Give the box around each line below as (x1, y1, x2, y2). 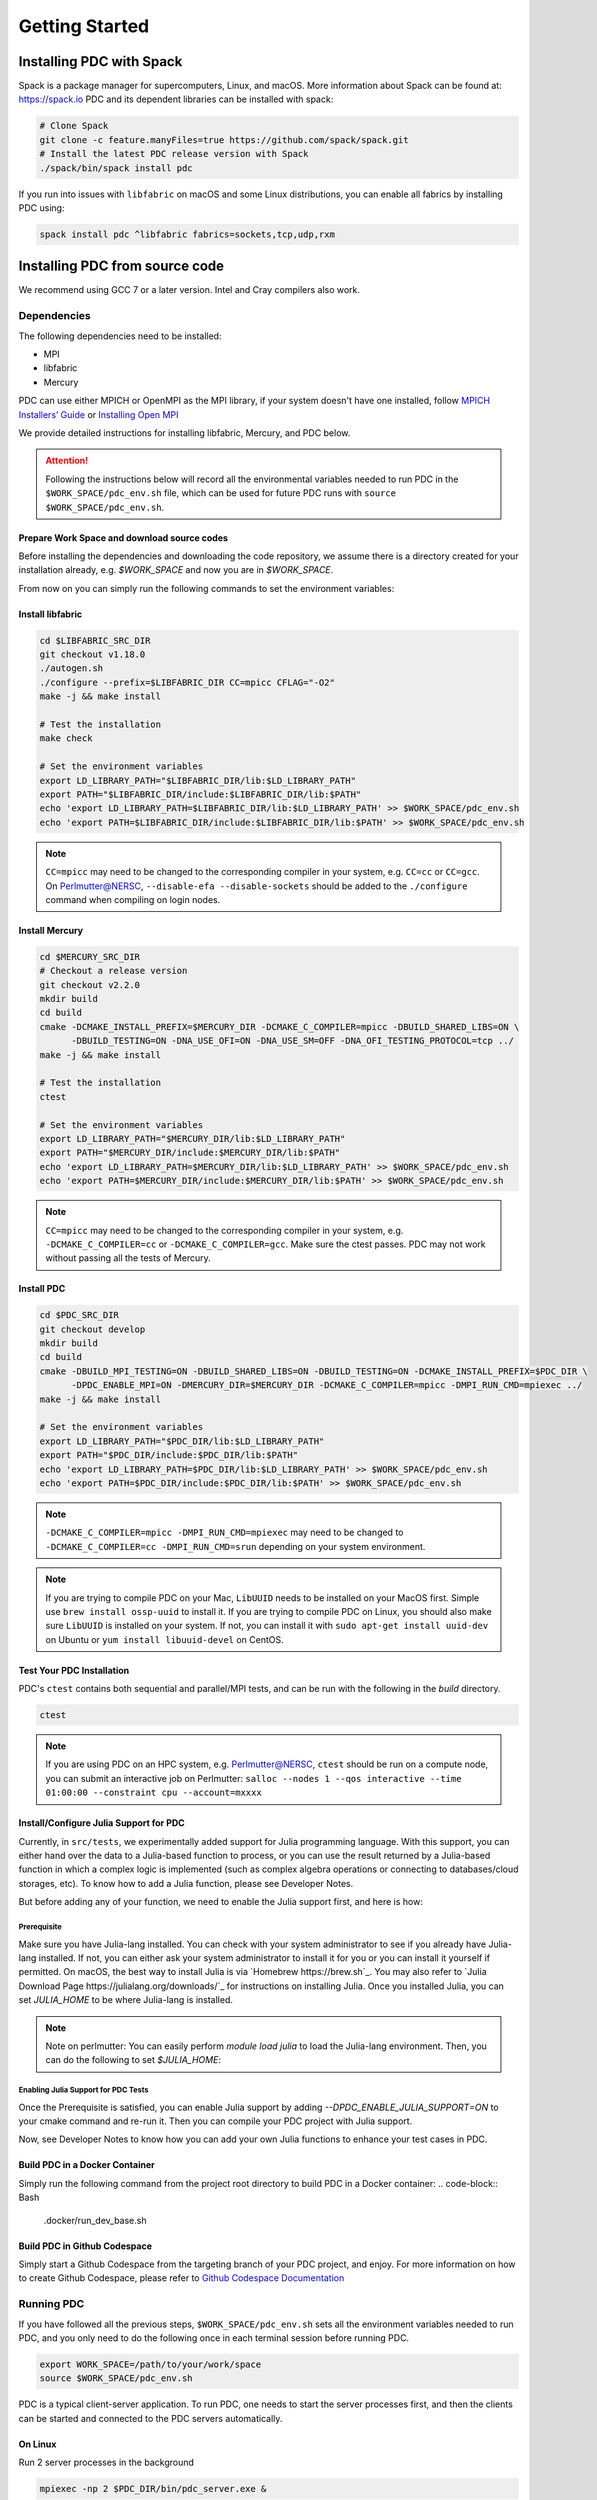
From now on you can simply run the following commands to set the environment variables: (18, 582, 395, 594)
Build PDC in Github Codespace (18, 2240, 153, 2252)
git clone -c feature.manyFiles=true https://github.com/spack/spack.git (39, 134, 409, 145)
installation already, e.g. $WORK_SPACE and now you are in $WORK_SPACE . (18, 564, 334, 576)
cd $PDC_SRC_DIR (39, 1310, 120, 1321)
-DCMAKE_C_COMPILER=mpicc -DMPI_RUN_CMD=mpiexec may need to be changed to (45, 1526, 404, 1539)
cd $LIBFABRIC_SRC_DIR (39, 635, 151, 646)
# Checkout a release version (39, 965, 188, 977)
